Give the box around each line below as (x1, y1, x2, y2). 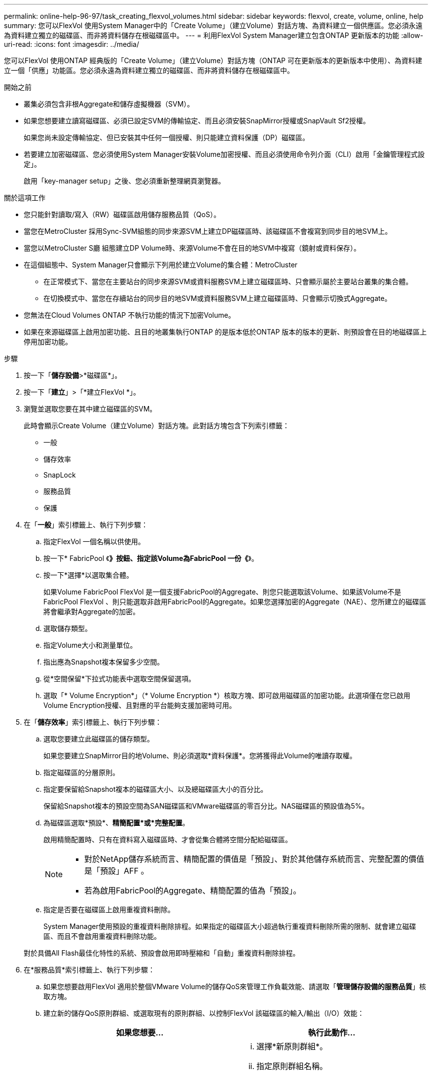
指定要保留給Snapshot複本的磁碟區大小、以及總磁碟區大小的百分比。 (43, 785, 268, 793)
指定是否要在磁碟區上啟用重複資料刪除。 (43, 905, 175, 914)
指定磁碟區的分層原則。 (43, 768, 119, 777)
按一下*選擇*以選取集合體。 (43, 571, 134, 579)
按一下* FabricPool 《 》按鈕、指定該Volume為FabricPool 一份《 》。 (43, 554, 258, 562)
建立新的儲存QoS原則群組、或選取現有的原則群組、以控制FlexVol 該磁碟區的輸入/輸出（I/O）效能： (43, 1009, 364, 1017)
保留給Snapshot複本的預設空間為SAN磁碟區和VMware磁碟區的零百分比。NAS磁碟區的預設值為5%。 (43, 802, 369, 810)
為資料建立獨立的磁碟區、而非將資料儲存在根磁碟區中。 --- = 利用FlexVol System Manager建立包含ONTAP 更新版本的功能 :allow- (4, 31, 424, 39)
